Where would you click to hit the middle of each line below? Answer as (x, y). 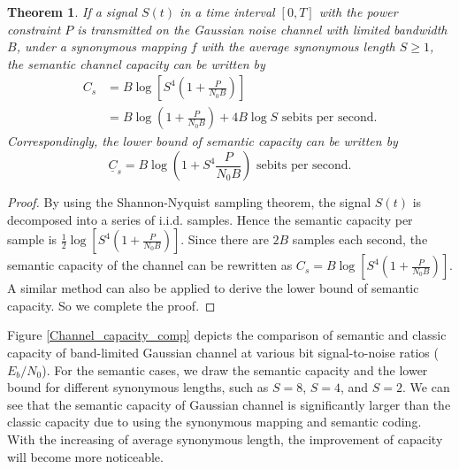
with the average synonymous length (298, 46)
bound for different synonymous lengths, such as (138, 387)
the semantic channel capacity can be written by (136, 63)
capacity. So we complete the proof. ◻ (111, 305)
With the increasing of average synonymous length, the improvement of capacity (225, 438)
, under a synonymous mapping (101, 46)
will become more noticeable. (85, 456)
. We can (426, 387)
